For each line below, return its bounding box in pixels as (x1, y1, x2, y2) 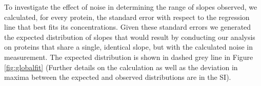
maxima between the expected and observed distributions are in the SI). (4, 72, 231, 82)
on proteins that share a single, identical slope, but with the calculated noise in (4, 41, 253, 52)
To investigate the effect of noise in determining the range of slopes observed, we (4, 2, 257, 12)
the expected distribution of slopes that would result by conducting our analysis (4, 31, 255, 42)
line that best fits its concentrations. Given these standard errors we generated (4, 21, 251, 32)
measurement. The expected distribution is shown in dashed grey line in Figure (4, 51, 253, 62)
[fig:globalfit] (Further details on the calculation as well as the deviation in (4, 61, 238, 72)
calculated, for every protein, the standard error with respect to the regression (4, 11, 250, 22)
